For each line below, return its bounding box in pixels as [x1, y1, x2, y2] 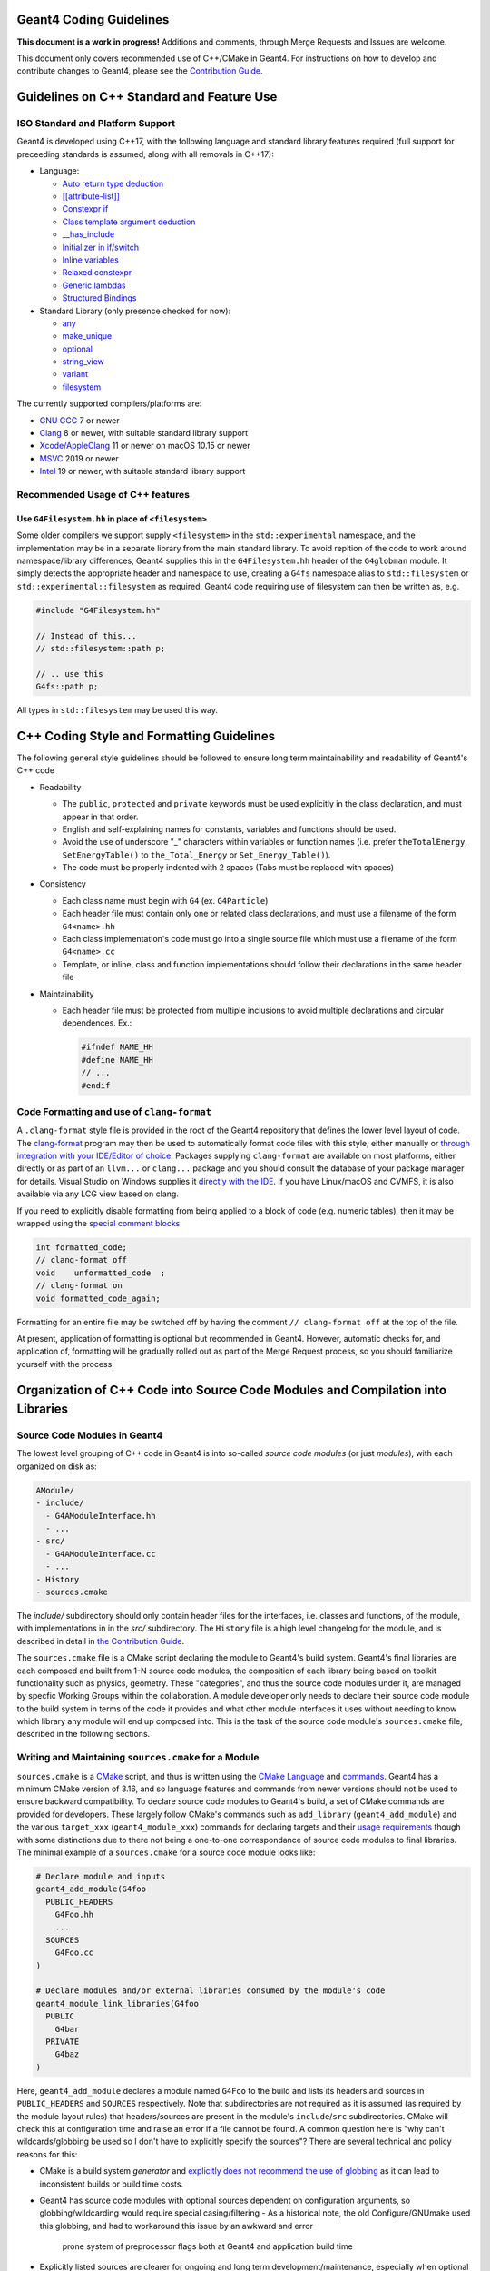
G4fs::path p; [35, 681, 99, 692]
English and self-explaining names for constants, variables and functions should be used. [62, 823, 397, 835]
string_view [62, 356, 104, 367]
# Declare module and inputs [35, 1871, 166, 1881]
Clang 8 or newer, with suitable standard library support [39, 428, 249, 439]
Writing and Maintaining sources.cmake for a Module [16, 1751, 260, 1764]
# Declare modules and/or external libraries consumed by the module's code [35, 1986, 386, 1996]
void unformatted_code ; [35, 1267, 166, 1278]
